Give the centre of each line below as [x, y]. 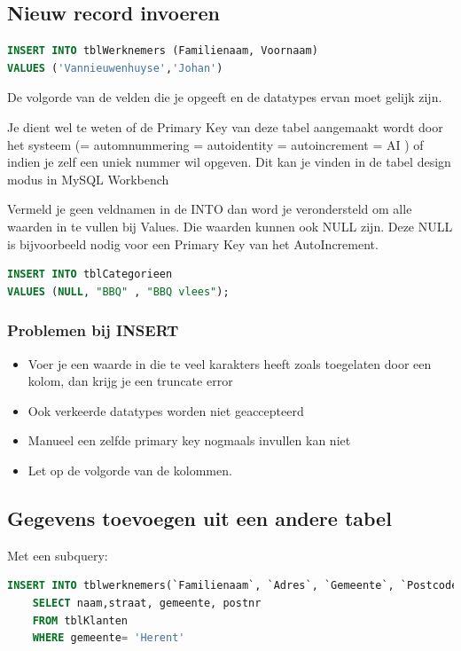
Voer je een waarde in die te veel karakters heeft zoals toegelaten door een [230, 363]
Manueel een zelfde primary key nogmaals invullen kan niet [189, 440]
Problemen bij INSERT [93, 330]
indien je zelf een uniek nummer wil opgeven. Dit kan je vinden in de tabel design [229, 162]
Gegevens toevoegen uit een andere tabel [199, 518]
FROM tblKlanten [80, 620]
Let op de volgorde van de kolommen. [130, 470]
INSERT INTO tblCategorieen [90, 275]
